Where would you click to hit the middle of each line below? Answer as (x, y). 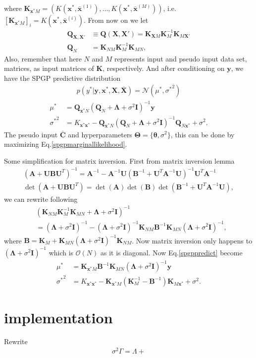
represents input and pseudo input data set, (180, 58)
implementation (58, 317)
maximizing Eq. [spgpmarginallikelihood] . (66, 144)
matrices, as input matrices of (49, 68)
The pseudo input (31, 134)
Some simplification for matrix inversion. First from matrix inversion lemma (119, 160)
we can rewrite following (41, 199)
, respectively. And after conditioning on (164, 68)
